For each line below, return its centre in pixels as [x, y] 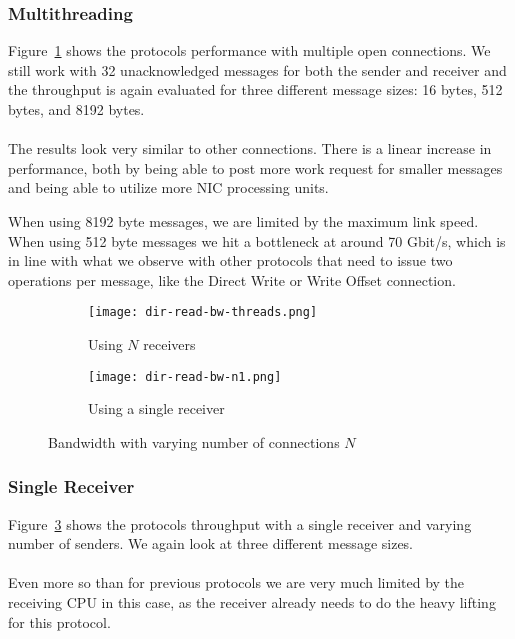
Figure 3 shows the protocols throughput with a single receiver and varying [240, 523]
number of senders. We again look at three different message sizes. [211, 543]
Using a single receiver [156, 408]
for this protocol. [59, 621]
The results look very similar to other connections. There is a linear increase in [250, 148]
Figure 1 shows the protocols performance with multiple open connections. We [249, 50]
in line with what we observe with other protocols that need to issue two [230, 260]
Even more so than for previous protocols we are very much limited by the [236, 582]
